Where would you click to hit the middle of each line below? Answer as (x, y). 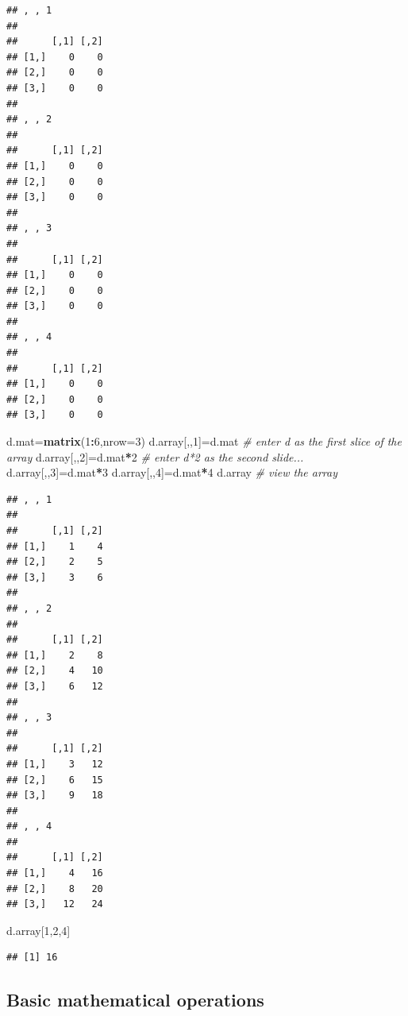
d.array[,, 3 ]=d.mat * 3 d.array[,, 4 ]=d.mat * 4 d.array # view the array (172, 472)
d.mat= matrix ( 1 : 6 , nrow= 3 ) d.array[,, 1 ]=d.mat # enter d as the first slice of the (204, 441)
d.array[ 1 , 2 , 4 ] (38, 930)
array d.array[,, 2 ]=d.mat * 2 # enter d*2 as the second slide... (155, 456)
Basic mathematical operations (135, 1000)
